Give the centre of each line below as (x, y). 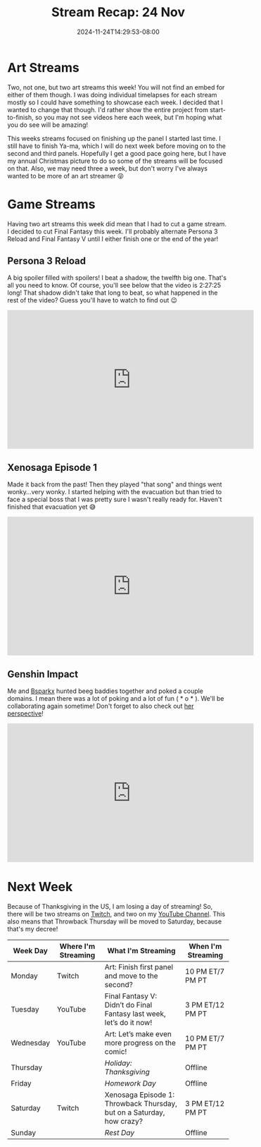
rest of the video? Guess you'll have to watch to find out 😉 (93, 300)
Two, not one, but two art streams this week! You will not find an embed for (116, 87)
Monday (25, 976)
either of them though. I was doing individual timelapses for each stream (112, 94)
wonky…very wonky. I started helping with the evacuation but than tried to (115, 492)
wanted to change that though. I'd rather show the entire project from (108, 109)
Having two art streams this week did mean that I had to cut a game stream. (117, 223)
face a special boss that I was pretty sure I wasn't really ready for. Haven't (115, 499)
